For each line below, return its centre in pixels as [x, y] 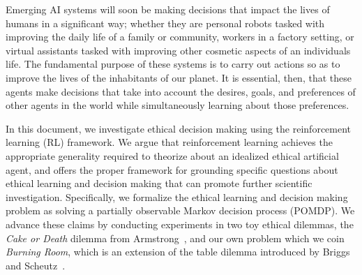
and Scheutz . [36, 265]
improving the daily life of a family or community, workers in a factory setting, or [180, 37]
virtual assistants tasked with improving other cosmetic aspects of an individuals [178, 50]
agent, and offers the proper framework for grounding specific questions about [172, 169]
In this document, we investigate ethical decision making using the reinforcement [179, 128]
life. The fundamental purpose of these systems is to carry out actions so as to [173, 64]
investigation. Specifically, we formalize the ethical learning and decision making [177, 196]
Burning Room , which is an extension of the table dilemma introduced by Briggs [178, 252]
